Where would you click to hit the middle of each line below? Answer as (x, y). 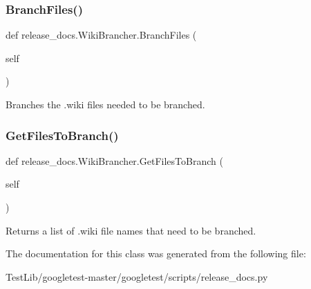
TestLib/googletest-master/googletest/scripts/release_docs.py (137, 276)
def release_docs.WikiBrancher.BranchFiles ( (101, 35)
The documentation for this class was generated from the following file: (156, 253)
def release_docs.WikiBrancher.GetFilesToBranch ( (114, 160)
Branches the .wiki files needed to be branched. (105, 104)
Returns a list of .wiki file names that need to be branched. (131, 230)
